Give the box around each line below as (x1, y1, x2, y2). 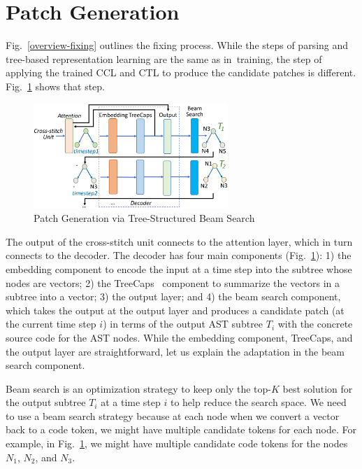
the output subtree (6, 395, 86, 409)
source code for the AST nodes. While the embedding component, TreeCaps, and (6, 330, 353, 344)
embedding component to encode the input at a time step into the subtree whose (6, 261, 352, 276)
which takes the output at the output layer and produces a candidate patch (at (6, 302, 345, 317)
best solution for (282, 381, 353, 395)
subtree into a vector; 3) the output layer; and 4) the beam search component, (6, 289, 341, 304)
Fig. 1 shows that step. (6, 78, 105, 93)
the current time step (6, 316, 96, 331)
